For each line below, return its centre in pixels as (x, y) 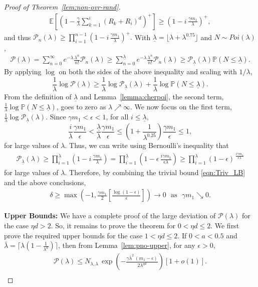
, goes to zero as (81, 106)
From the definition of (38, 96)
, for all (117, 117)
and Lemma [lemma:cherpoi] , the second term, (152, 96)
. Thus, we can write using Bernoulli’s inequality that (147, 145)
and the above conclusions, (45, 182)
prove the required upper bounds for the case (73, 235)
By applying (23, 71)
